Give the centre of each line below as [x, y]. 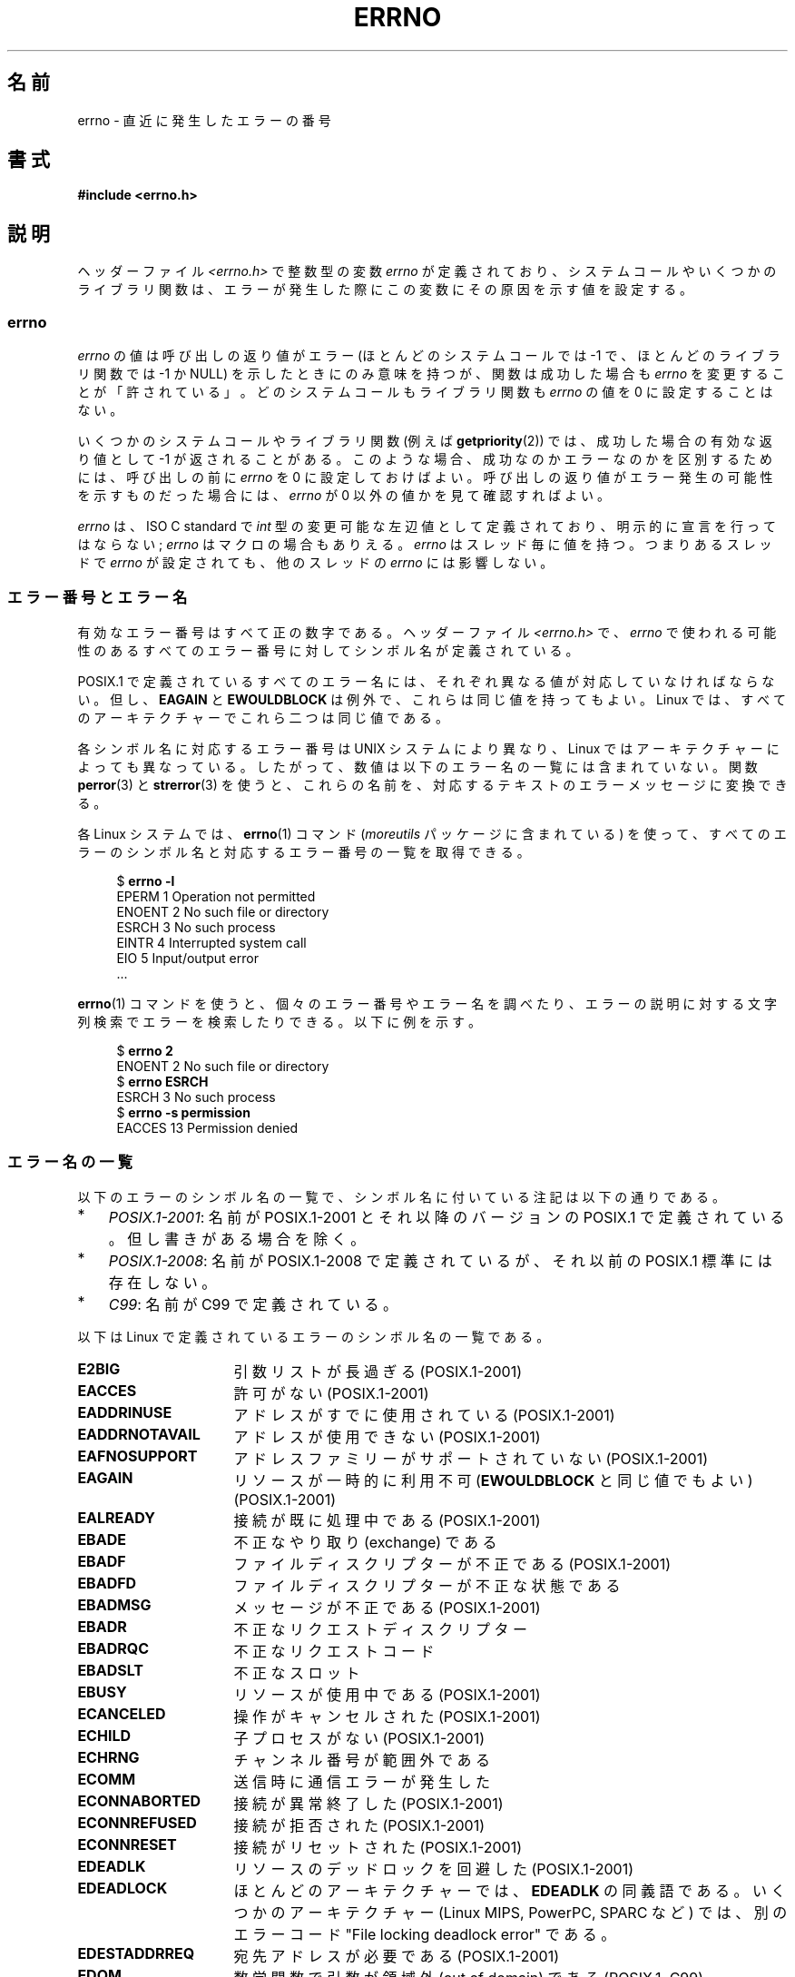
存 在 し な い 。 [162, 1282]
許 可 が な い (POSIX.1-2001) [331, 1393]
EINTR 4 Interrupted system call [211, 942]
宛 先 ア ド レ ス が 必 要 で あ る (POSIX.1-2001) [396, 1956]
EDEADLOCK [123, 1888]
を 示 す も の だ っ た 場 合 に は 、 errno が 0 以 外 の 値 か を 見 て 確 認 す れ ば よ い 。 [344, 496]
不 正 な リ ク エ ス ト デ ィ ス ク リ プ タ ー [380, 1629]
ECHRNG [108, 1757]
